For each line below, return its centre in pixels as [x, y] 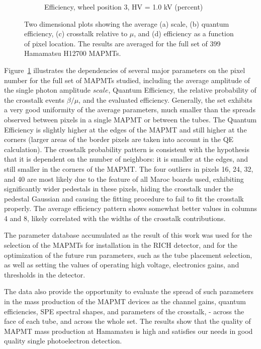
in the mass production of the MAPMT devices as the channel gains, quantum [125, 301]
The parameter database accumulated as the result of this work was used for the [128, 235]
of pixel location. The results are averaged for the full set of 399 [122, 43]
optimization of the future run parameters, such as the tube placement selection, [128, 255]
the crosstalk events [34, 99]
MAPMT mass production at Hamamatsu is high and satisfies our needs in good [128, 331]
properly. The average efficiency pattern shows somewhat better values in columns [130, 208]
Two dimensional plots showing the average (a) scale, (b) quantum [127, 23]
